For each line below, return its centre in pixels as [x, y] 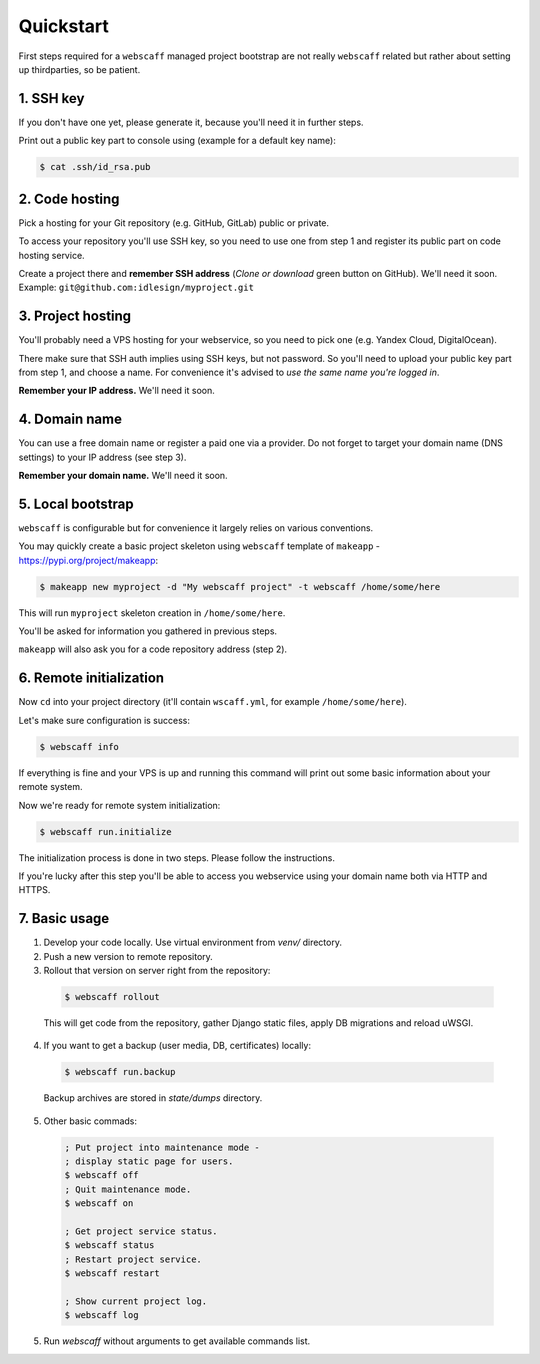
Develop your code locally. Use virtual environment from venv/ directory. [192, 942]
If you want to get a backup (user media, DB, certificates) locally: [177, 1046]
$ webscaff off [101, 1175]
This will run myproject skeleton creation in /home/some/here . [152, 612]
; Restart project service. [133, 1259]
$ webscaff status [109, 1245]
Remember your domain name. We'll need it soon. [123, 476]
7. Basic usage [64, 918]
